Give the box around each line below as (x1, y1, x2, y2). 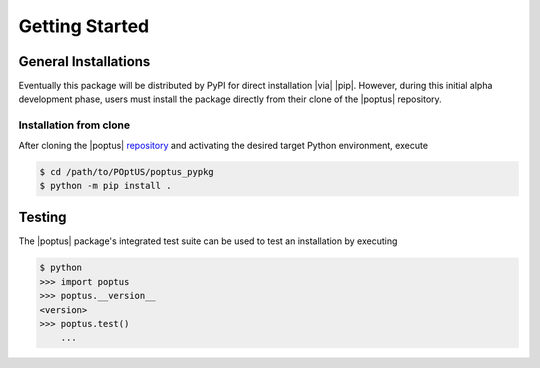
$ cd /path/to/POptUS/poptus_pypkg (39, 166, 214, 177)
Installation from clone (18, 118, 131, 132)
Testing (18, 209, 67, 226)
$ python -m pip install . (39, 180, 172, 191)
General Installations (18, 53, 151, 70)
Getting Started (18, 15, 150, 37)
